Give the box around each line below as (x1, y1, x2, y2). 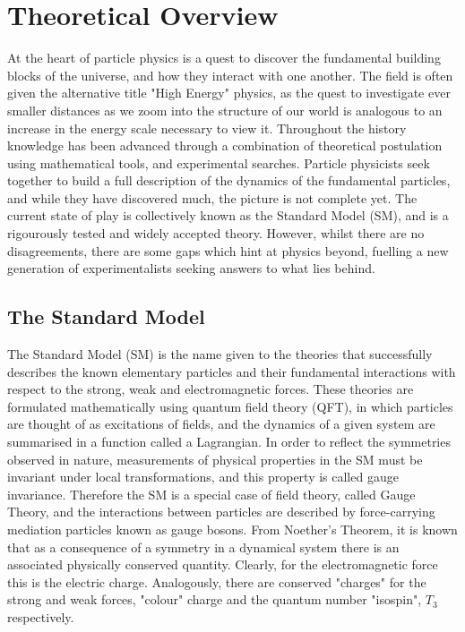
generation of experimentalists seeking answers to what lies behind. (7, 259, 375, 278)
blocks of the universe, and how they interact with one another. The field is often (7, 65, 453, 84)
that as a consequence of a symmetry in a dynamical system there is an (7, 537, 400, 556)
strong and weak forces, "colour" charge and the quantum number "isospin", (7, 590, 422, 609)
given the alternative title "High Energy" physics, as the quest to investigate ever (7, 83, 451, 102)
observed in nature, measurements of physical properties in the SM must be (7, 449, 423, 468)
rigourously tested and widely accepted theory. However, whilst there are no (7, 224, 425, 243)
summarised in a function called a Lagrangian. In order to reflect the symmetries (7, 432, 451, 451)
